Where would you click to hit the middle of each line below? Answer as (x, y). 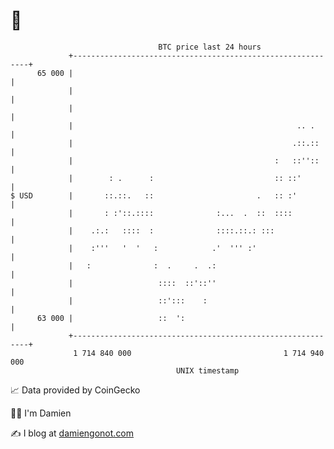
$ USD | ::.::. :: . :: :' (154, 195)
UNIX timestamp (207, 370)
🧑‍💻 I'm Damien (41, 413)
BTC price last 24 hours (210, 47)
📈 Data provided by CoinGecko (75, 390)
